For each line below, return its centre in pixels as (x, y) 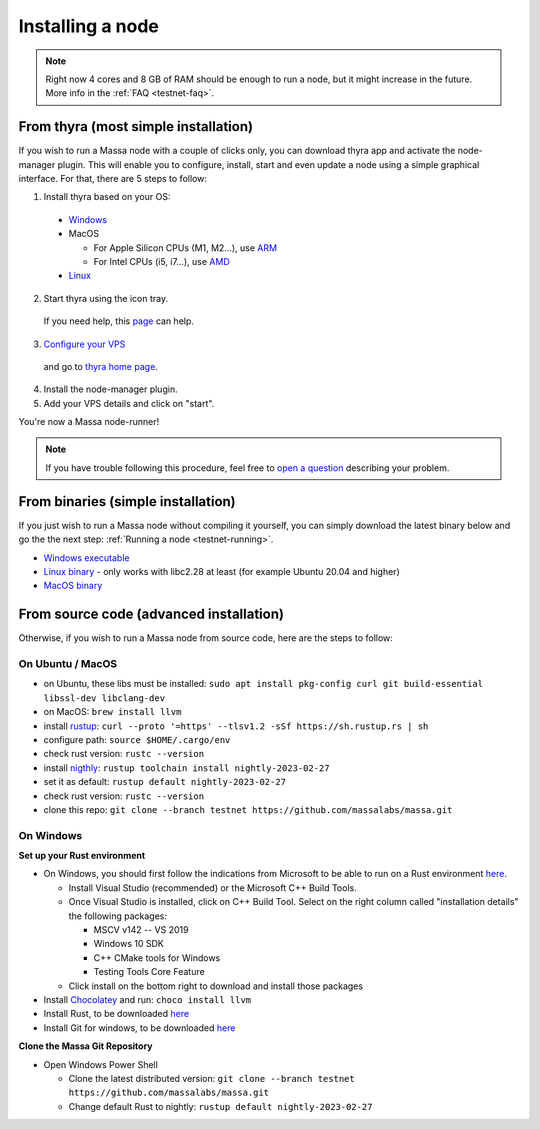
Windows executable (86, 557)
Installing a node (88, 26)
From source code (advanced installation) (151, 614)
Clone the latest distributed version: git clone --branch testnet (211, 1078)
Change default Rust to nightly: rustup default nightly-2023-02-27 (220, 1106)
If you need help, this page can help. (119, 321)
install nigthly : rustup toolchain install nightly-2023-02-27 (186, 767)
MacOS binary (73, 586)
